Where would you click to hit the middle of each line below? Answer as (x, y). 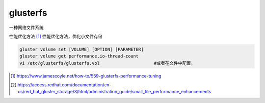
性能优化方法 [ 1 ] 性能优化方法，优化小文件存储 (56, 36)
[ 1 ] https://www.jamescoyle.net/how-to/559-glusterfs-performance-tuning (86, 76)
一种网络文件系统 (26, 27)
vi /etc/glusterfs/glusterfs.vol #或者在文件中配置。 (107, 63)
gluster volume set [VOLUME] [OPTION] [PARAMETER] (82, 49)
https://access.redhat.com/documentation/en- (64, 85)
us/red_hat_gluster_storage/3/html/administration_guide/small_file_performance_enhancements (114, 92)
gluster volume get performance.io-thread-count (79, 56)
